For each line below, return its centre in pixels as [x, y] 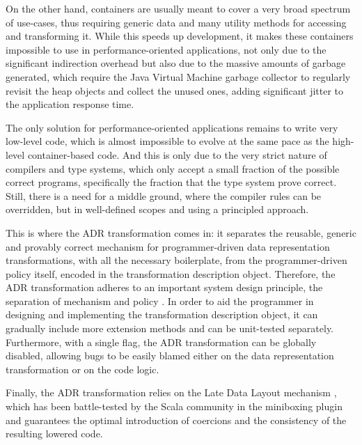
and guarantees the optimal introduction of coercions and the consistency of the [176, 420]
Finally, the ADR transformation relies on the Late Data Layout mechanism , [171, 392]
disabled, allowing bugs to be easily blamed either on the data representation [170, 356]
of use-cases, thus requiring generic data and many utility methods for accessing [176, 22]
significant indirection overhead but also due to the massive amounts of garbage [176, 63]
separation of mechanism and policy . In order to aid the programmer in [160, 300]
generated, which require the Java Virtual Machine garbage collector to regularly [178, 76]
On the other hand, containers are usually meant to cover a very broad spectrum [178, 8]
